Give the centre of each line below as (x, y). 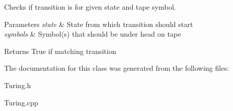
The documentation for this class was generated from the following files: (117, 68)
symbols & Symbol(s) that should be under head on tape (93, 34)
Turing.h (18, 85)
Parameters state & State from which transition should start (99, 24)
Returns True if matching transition (60, 51)
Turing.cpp (21, 102)
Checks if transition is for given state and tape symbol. (90, 7)
